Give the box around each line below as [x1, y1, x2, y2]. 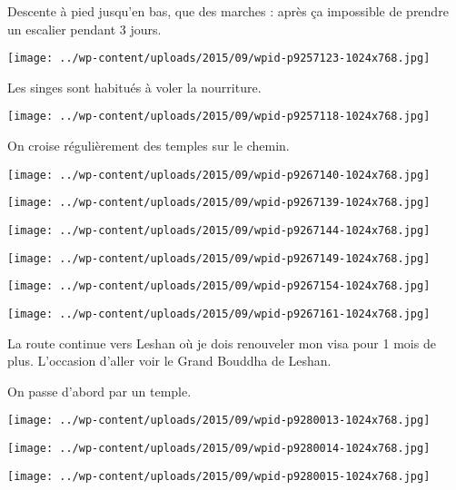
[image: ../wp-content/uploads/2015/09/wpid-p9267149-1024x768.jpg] [7, 251, 431, 265]
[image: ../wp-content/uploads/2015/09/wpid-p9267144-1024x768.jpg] [7, 224, 431, 237]
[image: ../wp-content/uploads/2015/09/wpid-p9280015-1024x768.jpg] [7, 469, 431, 483]
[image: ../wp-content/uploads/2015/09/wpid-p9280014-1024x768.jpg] [7, 442, 431, 456]
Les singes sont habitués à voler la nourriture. [7, 77, 262, 96]
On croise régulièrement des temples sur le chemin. [7, 136, 290, 155]
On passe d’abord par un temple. [7, 381, 192, 400]
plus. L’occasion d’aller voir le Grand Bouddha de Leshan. [7, 351, 332, 370]
